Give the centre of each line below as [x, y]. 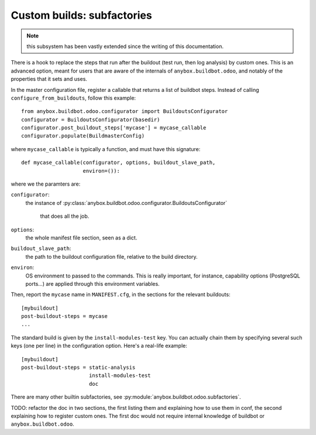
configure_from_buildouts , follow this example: [73, 98]
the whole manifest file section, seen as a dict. [81, 238]
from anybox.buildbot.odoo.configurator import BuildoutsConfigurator [125, 112]
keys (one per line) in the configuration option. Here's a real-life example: [99, 346]
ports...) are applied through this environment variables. [93, 283]
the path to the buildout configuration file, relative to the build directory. [112, 256]
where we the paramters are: [46, 184]
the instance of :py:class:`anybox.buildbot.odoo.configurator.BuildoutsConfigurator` [126, 203]
